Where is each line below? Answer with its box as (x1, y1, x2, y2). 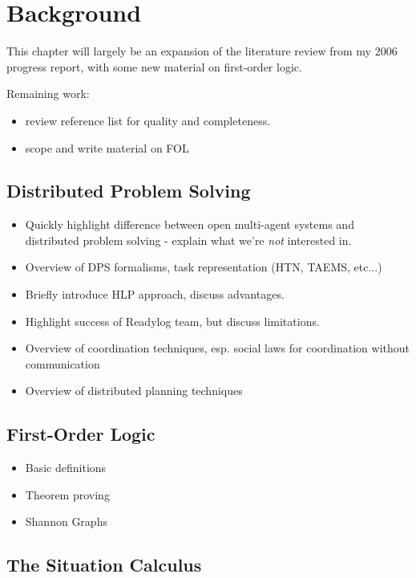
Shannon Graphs (25, 513, 107, 530)
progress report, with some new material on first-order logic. (6, 58, 302, 75)
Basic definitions (25, 459, 107, 476)
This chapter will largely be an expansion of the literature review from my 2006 (6, 43, 398, 59)
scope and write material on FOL (25, 139, 189, 156)
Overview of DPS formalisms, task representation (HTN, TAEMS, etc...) (25, 258, 382, 275)
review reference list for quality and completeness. (25, 112, 271, 128)
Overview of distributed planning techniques (25, 382, 243, 399)
